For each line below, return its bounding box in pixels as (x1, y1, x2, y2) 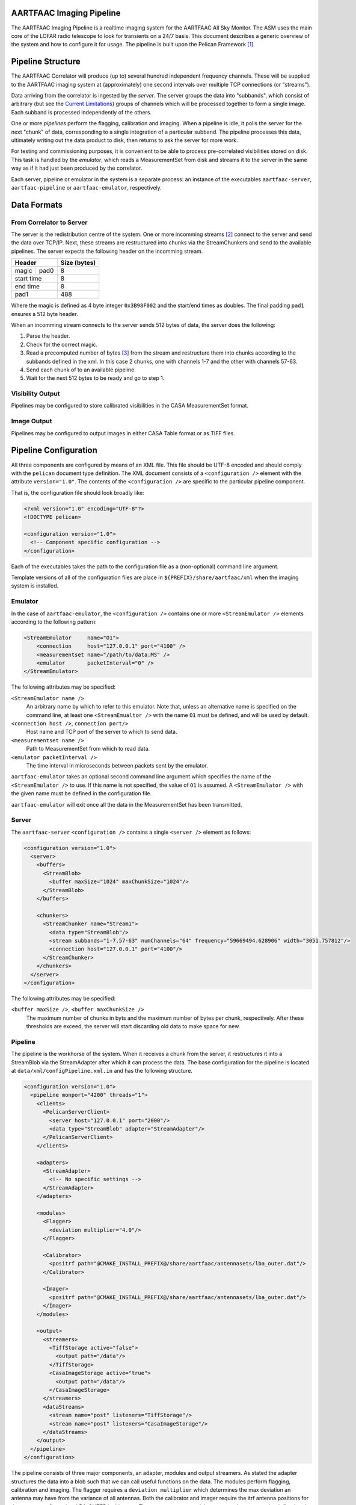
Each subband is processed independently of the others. (11, 108, 152, 116)
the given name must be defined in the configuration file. (11, 790, 152, 797)
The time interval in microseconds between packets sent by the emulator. (26, 762, 209, 769)
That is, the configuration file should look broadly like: (11, 489, 144, 496)
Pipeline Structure (11, 57, 81, 67)
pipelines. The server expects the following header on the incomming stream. (11, 247, 203, 255)
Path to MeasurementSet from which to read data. (26, 745, 150, 752)
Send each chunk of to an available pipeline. (26, 366, 137, 373)
